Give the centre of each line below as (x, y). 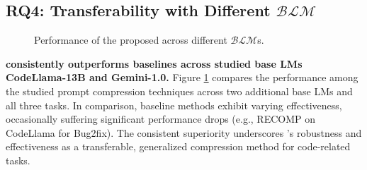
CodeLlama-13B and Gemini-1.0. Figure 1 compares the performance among (182, 77)
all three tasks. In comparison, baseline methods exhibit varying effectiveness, (174, 105)
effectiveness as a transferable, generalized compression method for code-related (178, 146)
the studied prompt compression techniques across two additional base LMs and (179, 91)
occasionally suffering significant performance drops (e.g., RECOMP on (161, 119)
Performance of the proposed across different (131, 40)
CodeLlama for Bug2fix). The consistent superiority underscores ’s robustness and (184, 132)
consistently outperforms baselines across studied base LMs (154, 63)
